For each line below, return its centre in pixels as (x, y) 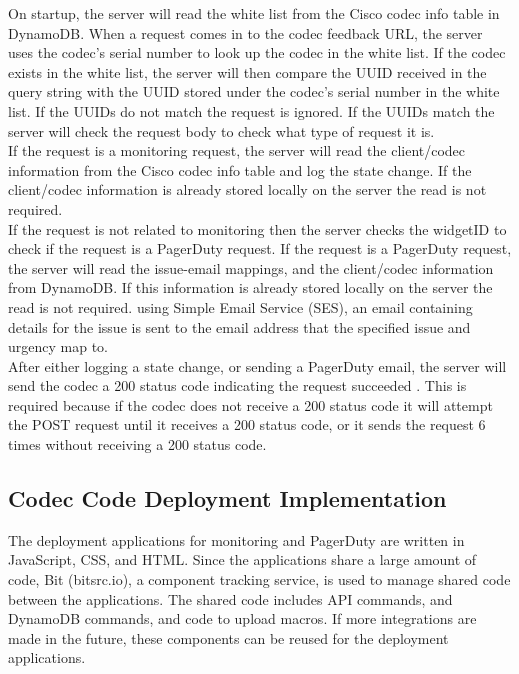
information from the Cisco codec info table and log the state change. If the (240, 169)
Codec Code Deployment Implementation (227, 498)
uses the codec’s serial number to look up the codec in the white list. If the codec (257, 52)
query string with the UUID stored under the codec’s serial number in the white (254, 91)
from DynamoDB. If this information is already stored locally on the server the (250, 287)
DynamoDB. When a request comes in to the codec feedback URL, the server (245, 32)
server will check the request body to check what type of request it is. (221, 130)
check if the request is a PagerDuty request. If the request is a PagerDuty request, (260, 248)
